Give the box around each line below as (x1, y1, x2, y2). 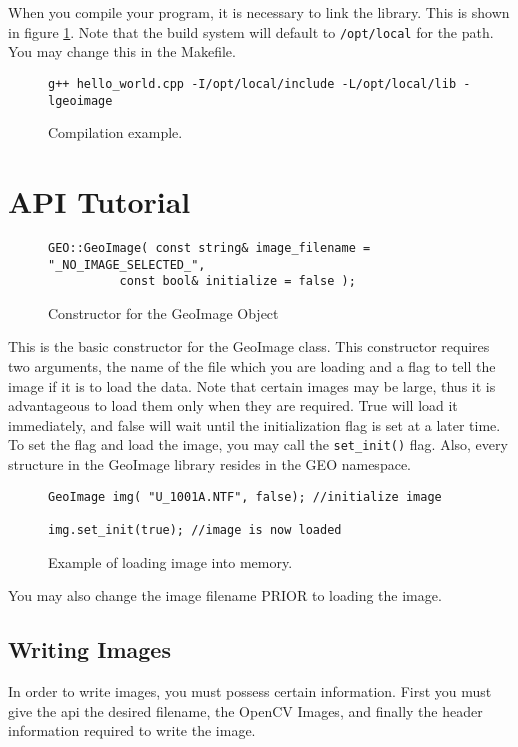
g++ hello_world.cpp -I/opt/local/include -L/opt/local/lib (48, 76, 457, 91)
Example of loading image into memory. (48, 551, 293, 572)
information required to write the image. (8, 720, 256, 741)
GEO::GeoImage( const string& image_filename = (48, 240, 371, 255)
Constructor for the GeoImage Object (48, 302, 279, 323)
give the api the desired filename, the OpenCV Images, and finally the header (8, 700, 483, 721)
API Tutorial (8, 180, 191, 221)
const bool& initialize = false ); (119, 274, 356, 289)
